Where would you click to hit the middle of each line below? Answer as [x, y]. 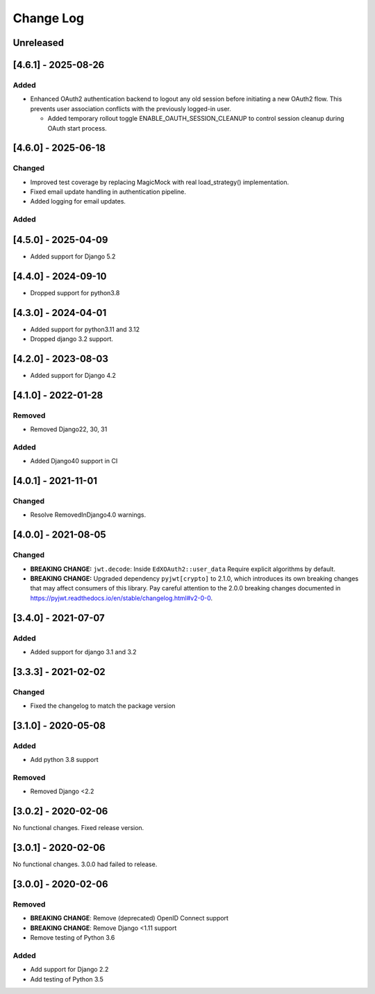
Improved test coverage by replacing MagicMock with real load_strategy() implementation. [160, 182]
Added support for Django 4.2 [73, 376]
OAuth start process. [77, 128]
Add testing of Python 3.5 [67, 979]
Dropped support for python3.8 [75, 292]
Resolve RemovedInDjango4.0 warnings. [88, 515]
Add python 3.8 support [64, 760]
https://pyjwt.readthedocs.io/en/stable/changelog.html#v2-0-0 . [122, 598]
